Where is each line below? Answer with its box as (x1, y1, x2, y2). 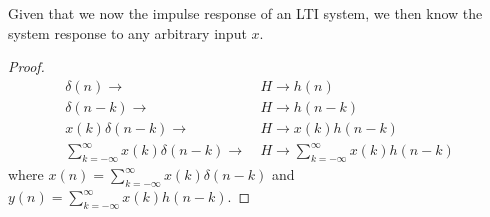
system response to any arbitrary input (8, 22, 247, 43)
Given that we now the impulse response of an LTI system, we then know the (8, 3, 483, 23)
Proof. (8, 56, 45, 77)
